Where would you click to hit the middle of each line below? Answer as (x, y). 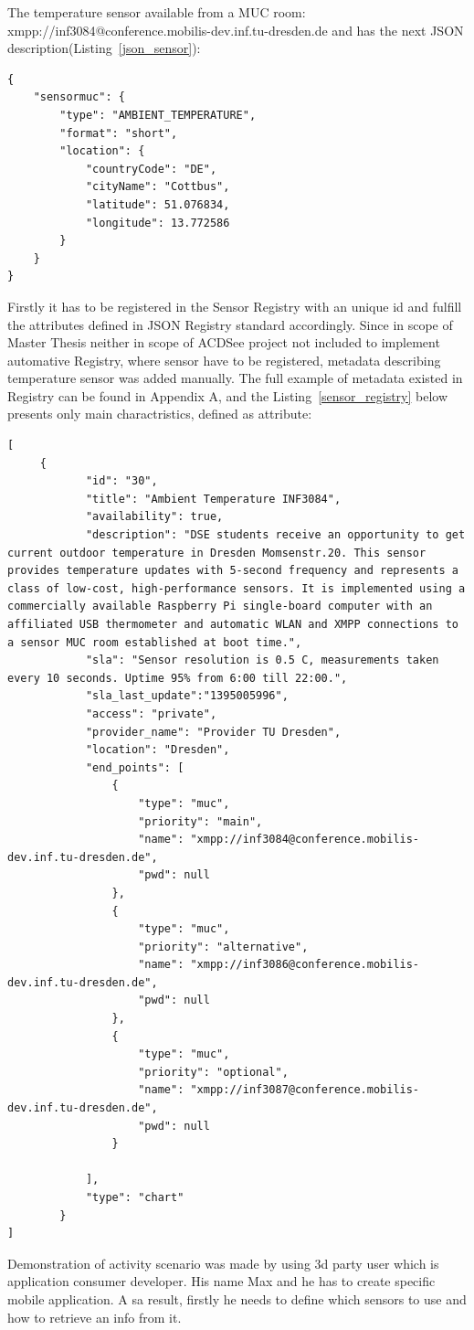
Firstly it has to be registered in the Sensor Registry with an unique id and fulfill (235, 306)
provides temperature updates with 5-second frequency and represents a (233, 571)
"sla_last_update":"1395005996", (187, 696)
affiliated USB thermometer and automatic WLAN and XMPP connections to (233, 624)
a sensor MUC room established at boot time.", (155, 642)
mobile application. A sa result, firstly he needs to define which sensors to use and (237, 1298)
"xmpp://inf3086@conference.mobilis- (305, 965)
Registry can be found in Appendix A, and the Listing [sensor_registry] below (228, 395)
